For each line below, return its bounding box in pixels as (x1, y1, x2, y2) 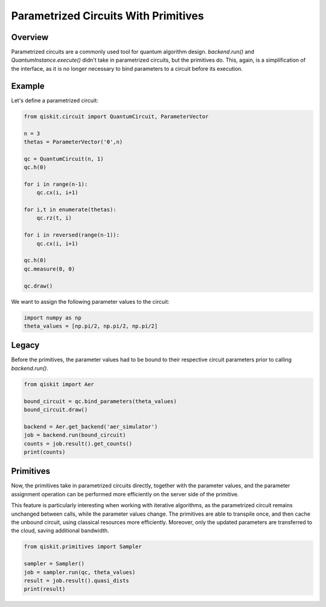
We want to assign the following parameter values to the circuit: (11, 298, 170, 305)
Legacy (11, 340, 40, 350)
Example (11, 80, 45, 91)
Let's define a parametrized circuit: (11, 97, 99, 104)
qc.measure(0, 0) (24, 265, 75, 272)
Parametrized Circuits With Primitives (11, 9, 205, 22)
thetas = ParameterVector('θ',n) (24, 138, 123, 145)
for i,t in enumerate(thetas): (24, 206, 117, 213)
